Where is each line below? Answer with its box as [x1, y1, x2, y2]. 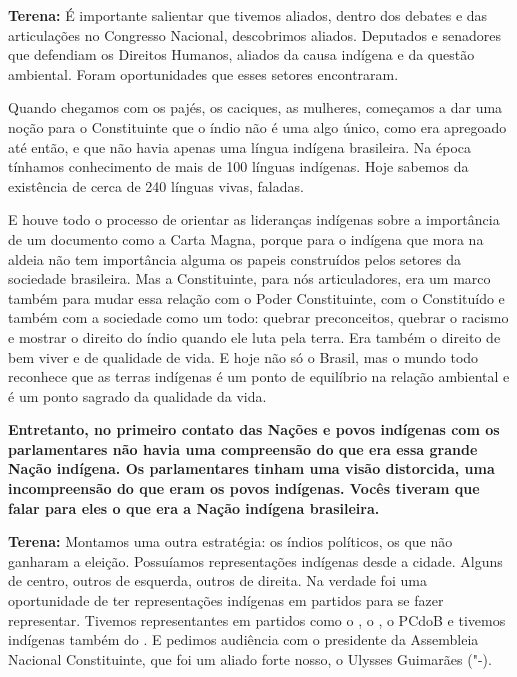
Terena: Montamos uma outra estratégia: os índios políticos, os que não [8, 531, 453, 552]
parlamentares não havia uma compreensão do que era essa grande [8, 438, 478, 459]
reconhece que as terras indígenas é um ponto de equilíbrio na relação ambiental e [8, 366, 510, 387]
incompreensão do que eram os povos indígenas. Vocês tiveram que [8, 478, 480, 499]
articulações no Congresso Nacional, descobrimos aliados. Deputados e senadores [8, 24, 501, 45]
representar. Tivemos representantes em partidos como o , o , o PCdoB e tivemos [8, 609, 506, 630]
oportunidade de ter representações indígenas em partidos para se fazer [8, 590, 444, 611]
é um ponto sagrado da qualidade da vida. [8, 385, 267, 406]
